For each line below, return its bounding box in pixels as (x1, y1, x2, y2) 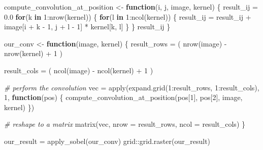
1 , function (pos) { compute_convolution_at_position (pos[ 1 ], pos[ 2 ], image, (4, 92, 243, 103)
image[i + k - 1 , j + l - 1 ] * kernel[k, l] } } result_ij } (4, 21, 171, 32)
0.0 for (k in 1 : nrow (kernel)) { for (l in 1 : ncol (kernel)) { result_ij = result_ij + (4, 11, 251, 22)
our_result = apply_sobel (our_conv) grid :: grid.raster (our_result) (4, 135, 211, 146)
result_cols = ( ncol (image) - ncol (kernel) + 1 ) (4, 65, 153, 75)
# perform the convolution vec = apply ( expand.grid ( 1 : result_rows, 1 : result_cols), (4, 82, 259, 92)
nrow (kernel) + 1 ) (4, 48, 62, 59)
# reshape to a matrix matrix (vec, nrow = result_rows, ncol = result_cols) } (4, 119, 245, 129)
